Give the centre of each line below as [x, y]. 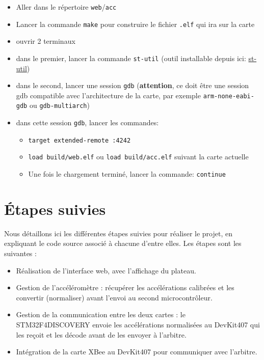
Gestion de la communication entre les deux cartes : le [101, 314]
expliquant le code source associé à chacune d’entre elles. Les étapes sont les [123, 243]
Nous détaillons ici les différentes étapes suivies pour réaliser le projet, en [118, 233]
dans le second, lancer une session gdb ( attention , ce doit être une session [133, 85]
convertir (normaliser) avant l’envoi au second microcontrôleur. [114, 297]
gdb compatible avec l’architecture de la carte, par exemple [108, 95]
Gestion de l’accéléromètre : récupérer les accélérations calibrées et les [125, 287]
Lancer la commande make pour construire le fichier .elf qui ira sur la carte [135, 24]
